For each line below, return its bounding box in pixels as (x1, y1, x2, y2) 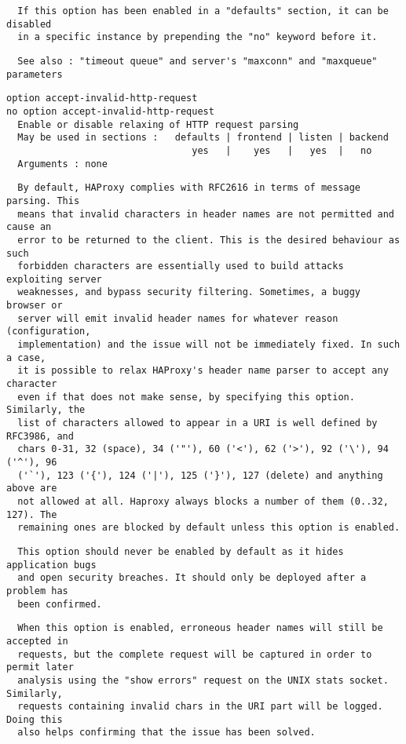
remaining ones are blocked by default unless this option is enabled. (17, 522, 401, 534)
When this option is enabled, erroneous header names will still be (17, 622, 383, 634)
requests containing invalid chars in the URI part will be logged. (17, 701, 383, 713)
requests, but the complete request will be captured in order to (17, 648, 372, 660)
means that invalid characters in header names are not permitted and (17, 208, 394, 220)
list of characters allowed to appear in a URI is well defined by (17, 418, 378, 429)
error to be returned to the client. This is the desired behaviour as (17, 234, 401, 246)
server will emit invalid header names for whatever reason (17, 312, 338, 324)
